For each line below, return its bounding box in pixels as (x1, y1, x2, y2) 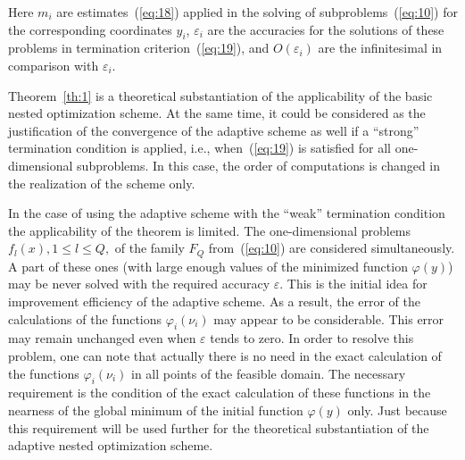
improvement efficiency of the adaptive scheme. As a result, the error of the (8, 291, 420, 310)
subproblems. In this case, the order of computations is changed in (77, 155, 441, 174)
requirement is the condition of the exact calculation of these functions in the (8, 383, 431, 402)
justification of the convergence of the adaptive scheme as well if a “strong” (8, 121, 419, 139)
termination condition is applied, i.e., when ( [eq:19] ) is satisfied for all (8, 138, 392, 157)
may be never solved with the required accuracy (8, 274, 270, 293)
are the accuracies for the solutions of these (207, 20, 444, 38)
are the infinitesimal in (318, 38, 443, 57)
